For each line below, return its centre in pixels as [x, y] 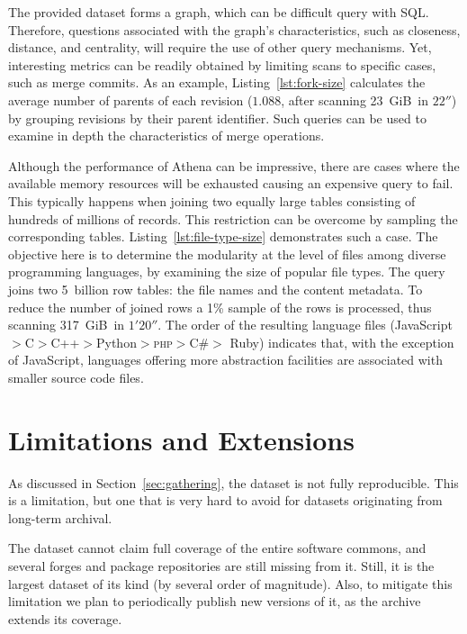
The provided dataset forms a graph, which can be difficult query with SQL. [219, 12]
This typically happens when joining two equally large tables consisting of [212, 200]
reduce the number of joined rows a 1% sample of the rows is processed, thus [220, 307]
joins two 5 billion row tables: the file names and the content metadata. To [216, 289]
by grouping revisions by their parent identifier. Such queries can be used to [217, 118]
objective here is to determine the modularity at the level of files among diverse [227, 254]
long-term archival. [60, 517]
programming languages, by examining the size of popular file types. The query [227, 272]
